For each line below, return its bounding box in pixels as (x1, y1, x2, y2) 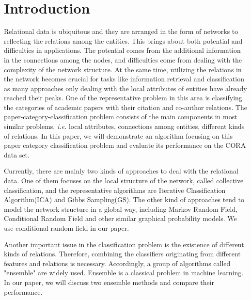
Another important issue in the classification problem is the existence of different (4, 239, 244, 249)
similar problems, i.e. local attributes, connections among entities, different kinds (4, 121, 245, 131)
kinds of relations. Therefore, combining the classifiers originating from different (4, 249, 241, 259)
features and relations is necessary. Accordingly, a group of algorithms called (4, 258, 231, 268)
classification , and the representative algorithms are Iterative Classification (4, 185, 226, 195)
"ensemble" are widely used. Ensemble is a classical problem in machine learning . (4, 268, 244, 278)
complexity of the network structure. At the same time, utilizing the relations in (4, 64, 242, 74)
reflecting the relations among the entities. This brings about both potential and (4, 35, 243, 46)
